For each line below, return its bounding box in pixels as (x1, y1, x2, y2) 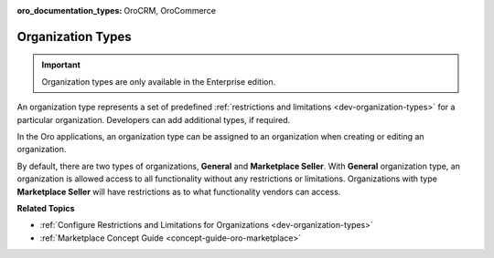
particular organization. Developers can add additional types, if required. (16, 114, 291, 125)
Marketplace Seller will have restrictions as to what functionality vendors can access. (16, 186, 341, 197)
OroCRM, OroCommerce (123, 5, 217, 15)
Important (41, 59, 81, 70)
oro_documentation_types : (16, 5, 123, 15)
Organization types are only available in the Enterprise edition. (41, 76, 276, 87)
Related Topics (16, 202, 75, 213)
